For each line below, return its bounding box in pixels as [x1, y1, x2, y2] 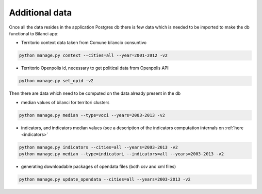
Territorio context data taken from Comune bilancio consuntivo [21, 40, 147, 45]
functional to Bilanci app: [9, 30, 59, 36]
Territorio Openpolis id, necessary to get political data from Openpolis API [21, 65, 169, 71]
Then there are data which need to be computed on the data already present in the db [9, 90, 181, 96]
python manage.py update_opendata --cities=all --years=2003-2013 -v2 [19, 177, 191, 182]
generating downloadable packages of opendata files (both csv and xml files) [21, 164, 176, 169]
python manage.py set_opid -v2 [19, 78, 94, 84]
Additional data [9, 7, 72, 18]
